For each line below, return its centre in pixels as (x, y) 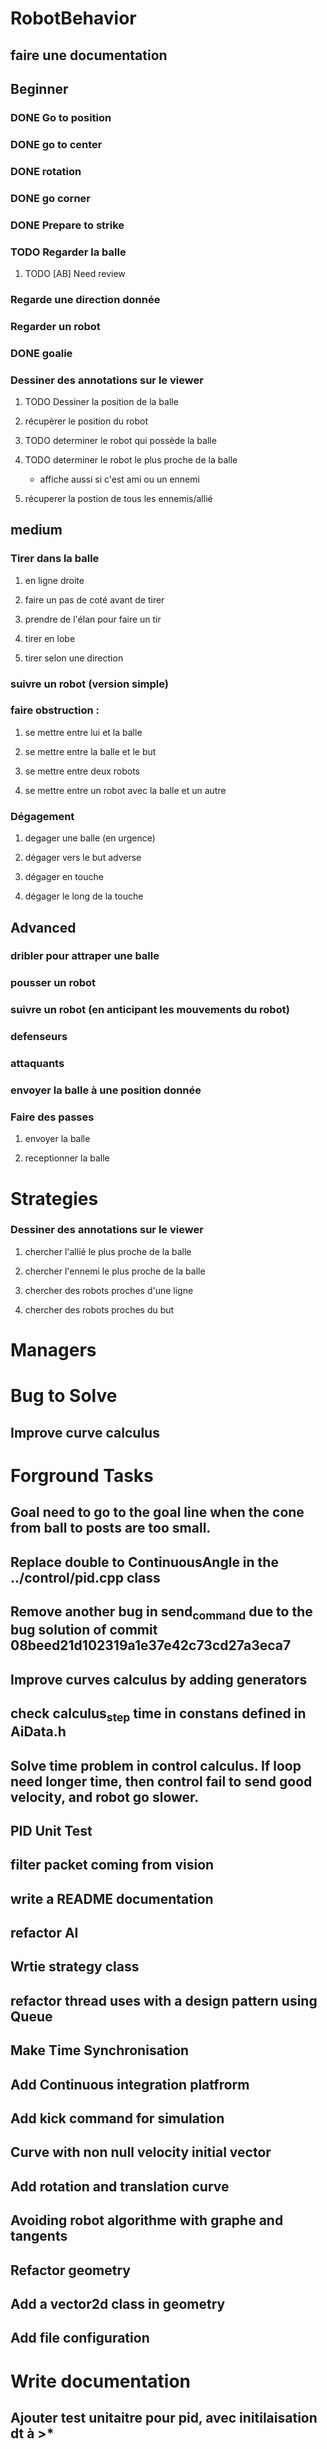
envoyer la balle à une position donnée (106, 1090)
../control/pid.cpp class (85, 1577)
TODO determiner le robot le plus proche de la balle (131, 459)
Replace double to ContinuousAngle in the (144, 1562)
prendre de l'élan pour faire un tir (93, 619)
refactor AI (44, 1933)
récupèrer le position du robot (86, 421)
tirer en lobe (50, 638)
